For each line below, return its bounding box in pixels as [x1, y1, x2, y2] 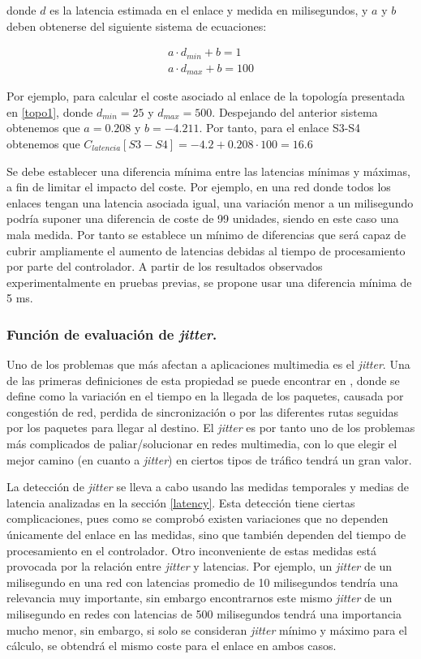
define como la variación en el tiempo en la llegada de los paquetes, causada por [6, 387, 404, 404]
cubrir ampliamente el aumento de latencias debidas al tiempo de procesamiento [6, 242, 406, 259]
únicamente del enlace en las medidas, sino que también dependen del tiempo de [6, 526, 406, 543]
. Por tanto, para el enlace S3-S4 [199, 119, 361, 136]
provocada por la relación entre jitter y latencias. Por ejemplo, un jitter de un [6, 558, 393, 575]
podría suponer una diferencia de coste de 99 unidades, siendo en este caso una [6, 210, 399, 227]
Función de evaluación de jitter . [6, 323, 217, 344]
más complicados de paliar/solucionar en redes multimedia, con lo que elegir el [6, 435, 397, 452]
